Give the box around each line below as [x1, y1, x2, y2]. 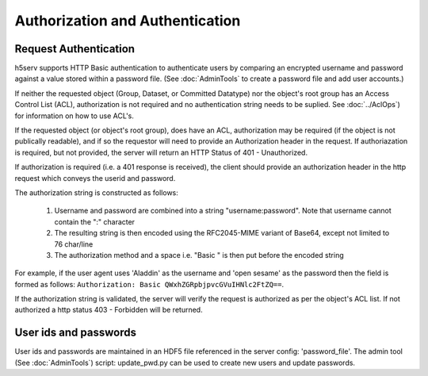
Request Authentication [14, 42, 135, 56]
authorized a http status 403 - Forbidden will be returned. [14, 305, 203, 315]
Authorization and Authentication [14, 12, 241, 29]
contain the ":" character [54, 217, 135, 226]
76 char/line [54, 239, 94, 249]
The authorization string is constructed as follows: [14, 187, 178, 198]
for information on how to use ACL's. [14, 111, 135, 121]
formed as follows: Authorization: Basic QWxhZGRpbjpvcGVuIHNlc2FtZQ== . [14, 279, 285, 289]
